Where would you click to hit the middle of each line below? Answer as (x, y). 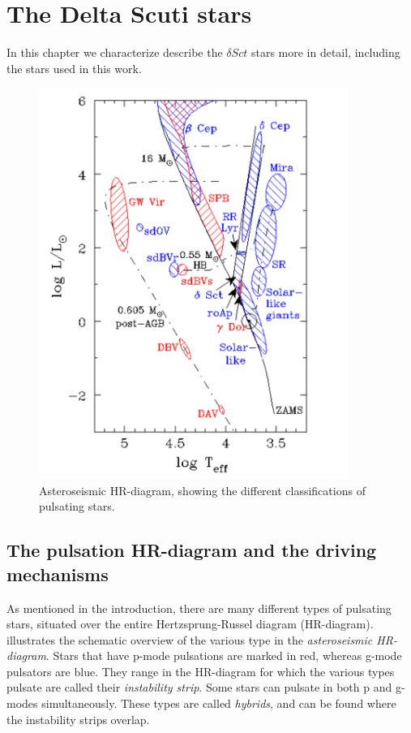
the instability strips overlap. (78, 719)
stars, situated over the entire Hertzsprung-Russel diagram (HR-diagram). (190, 624)
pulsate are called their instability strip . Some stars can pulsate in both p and (199, 687)
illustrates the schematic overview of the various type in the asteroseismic (190, 639)
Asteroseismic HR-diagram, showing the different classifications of (202, 490)
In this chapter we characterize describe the (115, 52)
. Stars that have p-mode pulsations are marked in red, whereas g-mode (224, 655)
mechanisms (58, 573)
